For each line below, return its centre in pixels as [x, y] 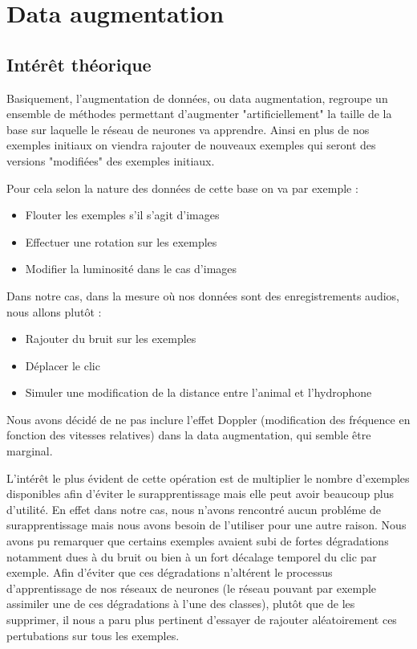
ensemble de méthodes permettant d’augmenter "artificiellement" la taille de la [199, 114]
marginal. [30, 451]
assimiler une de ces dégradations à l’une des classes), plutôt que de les [181, 604]
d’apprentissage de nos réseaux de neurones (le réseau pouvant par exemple [192, 588]
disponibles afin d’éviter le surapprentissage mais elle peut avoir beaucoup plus [200, 494]
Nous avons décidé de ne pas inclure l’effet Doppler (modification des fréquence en [208, 419]
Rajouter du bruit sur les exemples [111, 339]
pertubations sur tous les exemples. [93, 635]
